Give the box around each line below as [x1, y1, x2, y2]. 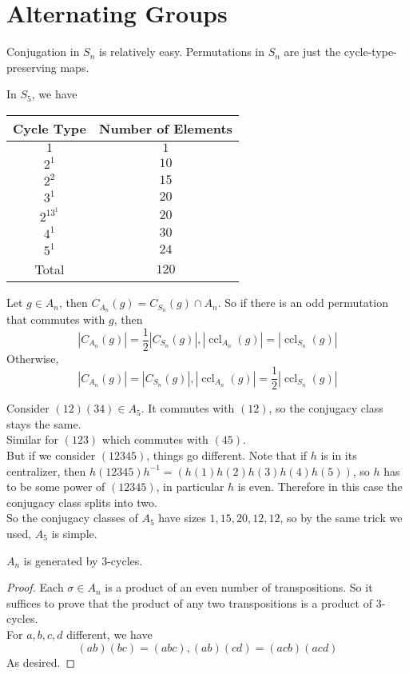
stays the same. [6, 415, 81, 432]
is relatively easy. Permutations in [99, 43, 265, 60]
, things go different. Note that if [146, 447, 308, 464]
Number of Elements [99, 118, 232, 138]
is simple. [51, 525, 97, 542]
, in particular [156, 478, 224, 495]
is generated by [23, 552, 98, 568]
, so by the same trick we [280, 509, 403, 526]
